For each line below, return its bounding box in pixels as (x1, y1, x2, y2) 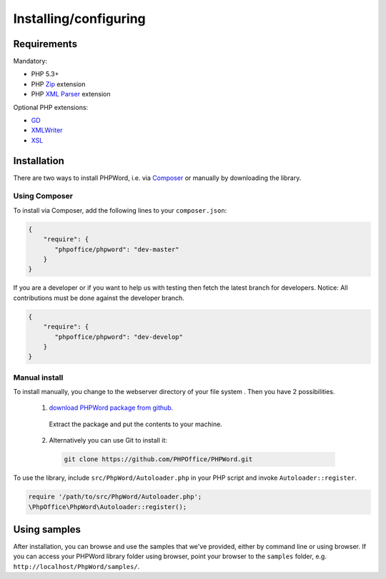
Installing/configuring (13, 11, 146, 26)
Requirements (13, 38, 78, 50)
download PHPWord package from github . (49, 403, 174, 412)
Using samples (13, 523, 81, 535)
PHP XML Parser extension (31, 90, 111, 99)
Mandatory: (13, 57, 48, 66)
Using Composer (13, 191, 73, 201)
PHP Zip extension (31, 79, 86, 89)
